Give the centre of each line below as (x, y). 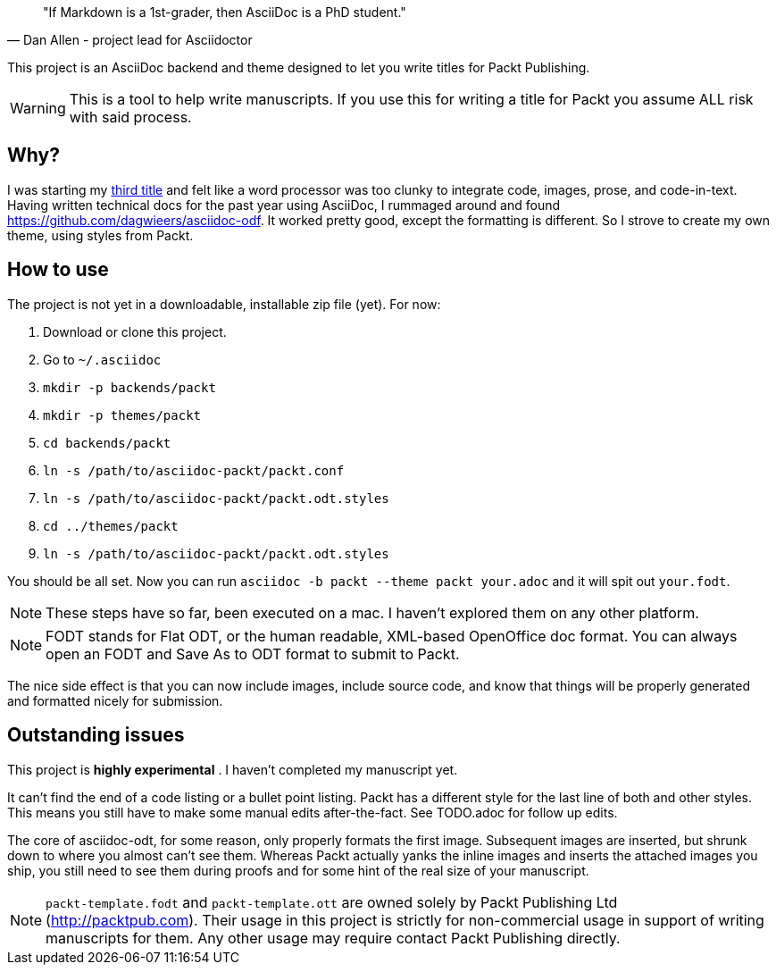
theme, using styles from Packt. (100, 235)
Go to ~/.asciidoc (102, 359)
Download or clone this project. (135, 331)
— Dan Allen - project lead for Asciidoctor (130, 40)
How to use (58, 270)
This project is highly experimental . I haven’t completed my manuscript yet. (233, 769)
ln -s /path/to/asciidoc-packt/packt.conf (194, 470)
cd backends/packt (107, 443)
